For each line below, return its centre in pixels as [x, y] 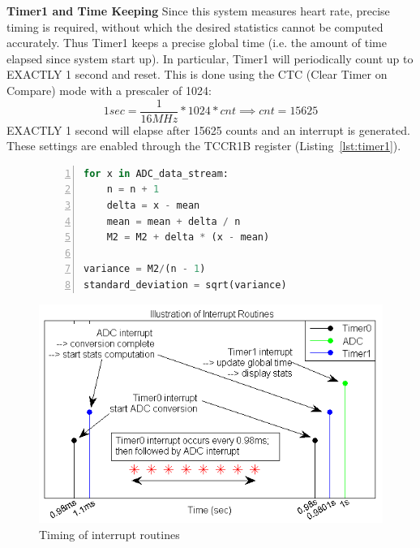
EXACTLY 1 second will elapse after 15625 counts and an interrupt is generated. [208, 129]
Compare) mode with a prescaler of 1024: [109, 90]
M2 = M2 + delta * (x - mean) [188, 237]
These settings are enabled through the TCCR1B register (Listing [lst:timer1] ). [204, 146]
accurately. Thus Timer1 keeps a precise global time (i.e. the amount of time [197, 43]
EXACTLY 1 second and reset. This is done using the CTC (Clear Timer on [197, 74]
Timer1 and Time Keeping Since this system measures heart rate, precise [198, 11]
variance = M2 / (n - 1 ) [145, 269]
